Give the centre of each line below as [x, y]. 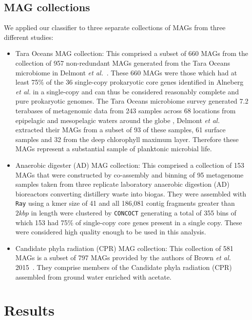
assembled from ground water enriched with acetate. [93, 276]
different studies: [29, 37]
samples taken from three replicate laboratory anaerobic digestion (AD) [122, 184]
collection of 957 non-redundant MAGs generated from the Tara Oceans [123, 62]
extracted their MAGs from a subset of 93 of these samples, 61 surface [120, 130]
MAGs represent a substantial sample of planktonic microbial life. [114, 149]
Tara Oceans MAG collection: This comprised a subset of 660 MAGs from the [132, 53]
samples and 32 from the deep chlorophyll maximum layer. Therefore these [127, 139]
